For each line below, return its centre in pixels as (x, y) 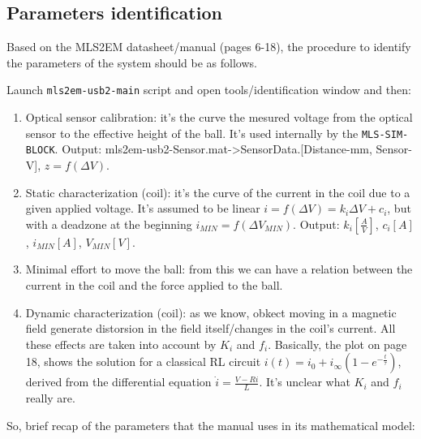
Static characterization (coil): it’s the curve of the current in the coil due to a (218, 192)
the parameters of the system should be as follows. (132, 62)
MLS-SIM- (385, 134)
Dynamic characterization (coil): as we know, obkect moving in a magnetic (211, 312)
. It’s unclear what (305, 382)
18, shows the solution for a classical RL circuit (143, 362)
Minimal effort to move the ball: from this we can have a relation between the (219, 269)
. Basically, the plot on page (337, 344)
